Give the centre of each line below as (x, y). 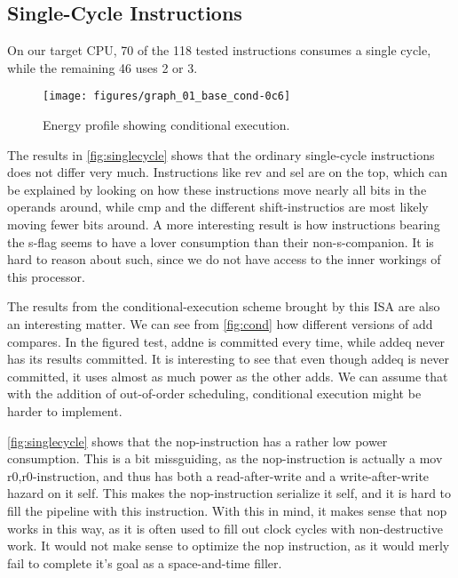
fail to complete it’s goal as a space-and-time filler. (145, 562)
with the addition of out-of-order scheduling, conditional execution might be (214, 393)
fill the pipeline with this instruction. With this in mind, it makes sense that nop (227, 510)
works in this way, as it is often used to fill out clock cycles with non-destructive (225, 528)
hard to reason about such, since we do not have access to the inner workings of (224, 259)
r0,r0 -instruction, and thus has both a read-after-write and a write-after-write (218, 475)
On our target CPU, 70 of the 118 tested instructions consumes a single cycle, (219, 50)
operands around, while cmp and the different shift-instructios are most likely (218, 207)
